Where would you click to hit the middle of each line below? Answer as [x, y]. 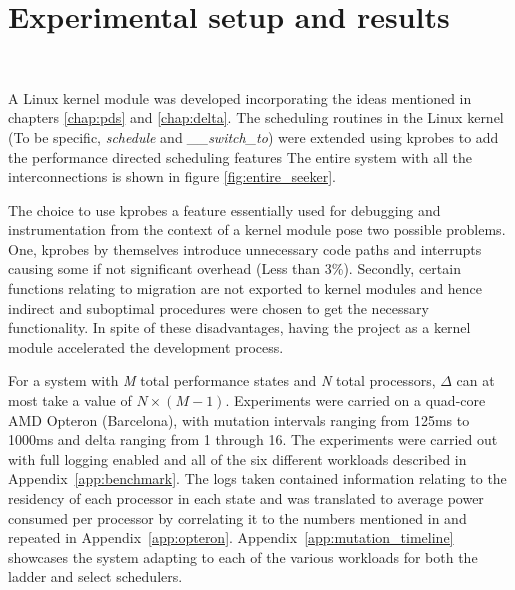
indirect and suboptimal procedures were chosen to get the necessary [218, 307]
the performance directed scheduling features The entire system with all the [240, 156]
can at [475, 380]
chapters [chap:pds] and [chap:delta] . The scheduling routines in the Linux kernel [256, 117]
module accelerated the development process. [146, 346]
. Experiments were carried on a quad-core [355, 400]
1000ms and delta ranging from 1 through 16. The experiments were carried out [253, 439]
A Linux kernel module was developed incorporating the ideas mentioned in [240, 97]
